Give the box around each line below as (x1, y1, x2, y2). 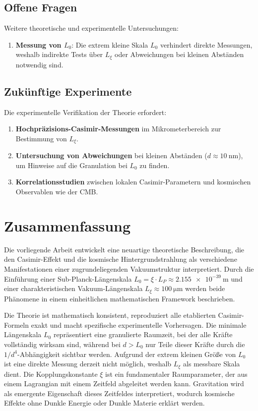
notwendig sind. (15, 59, 64, 69)
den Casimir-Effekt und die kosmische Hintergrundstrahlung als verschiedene (4, 254, 237, 264)
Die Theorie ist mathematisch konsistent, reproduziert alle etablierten (4, 310, 216, 320)
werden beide (185, 283, 225, 294)
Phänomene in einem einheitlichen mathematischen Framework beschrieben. (4, 293, 235, 303)
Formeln (4, 319, 29, 330)
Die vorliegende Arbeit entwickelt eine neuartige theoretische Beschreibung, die (4, 244, 245, 254)
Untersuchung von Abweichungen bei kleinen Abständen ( (15, 150, 207, 161)
